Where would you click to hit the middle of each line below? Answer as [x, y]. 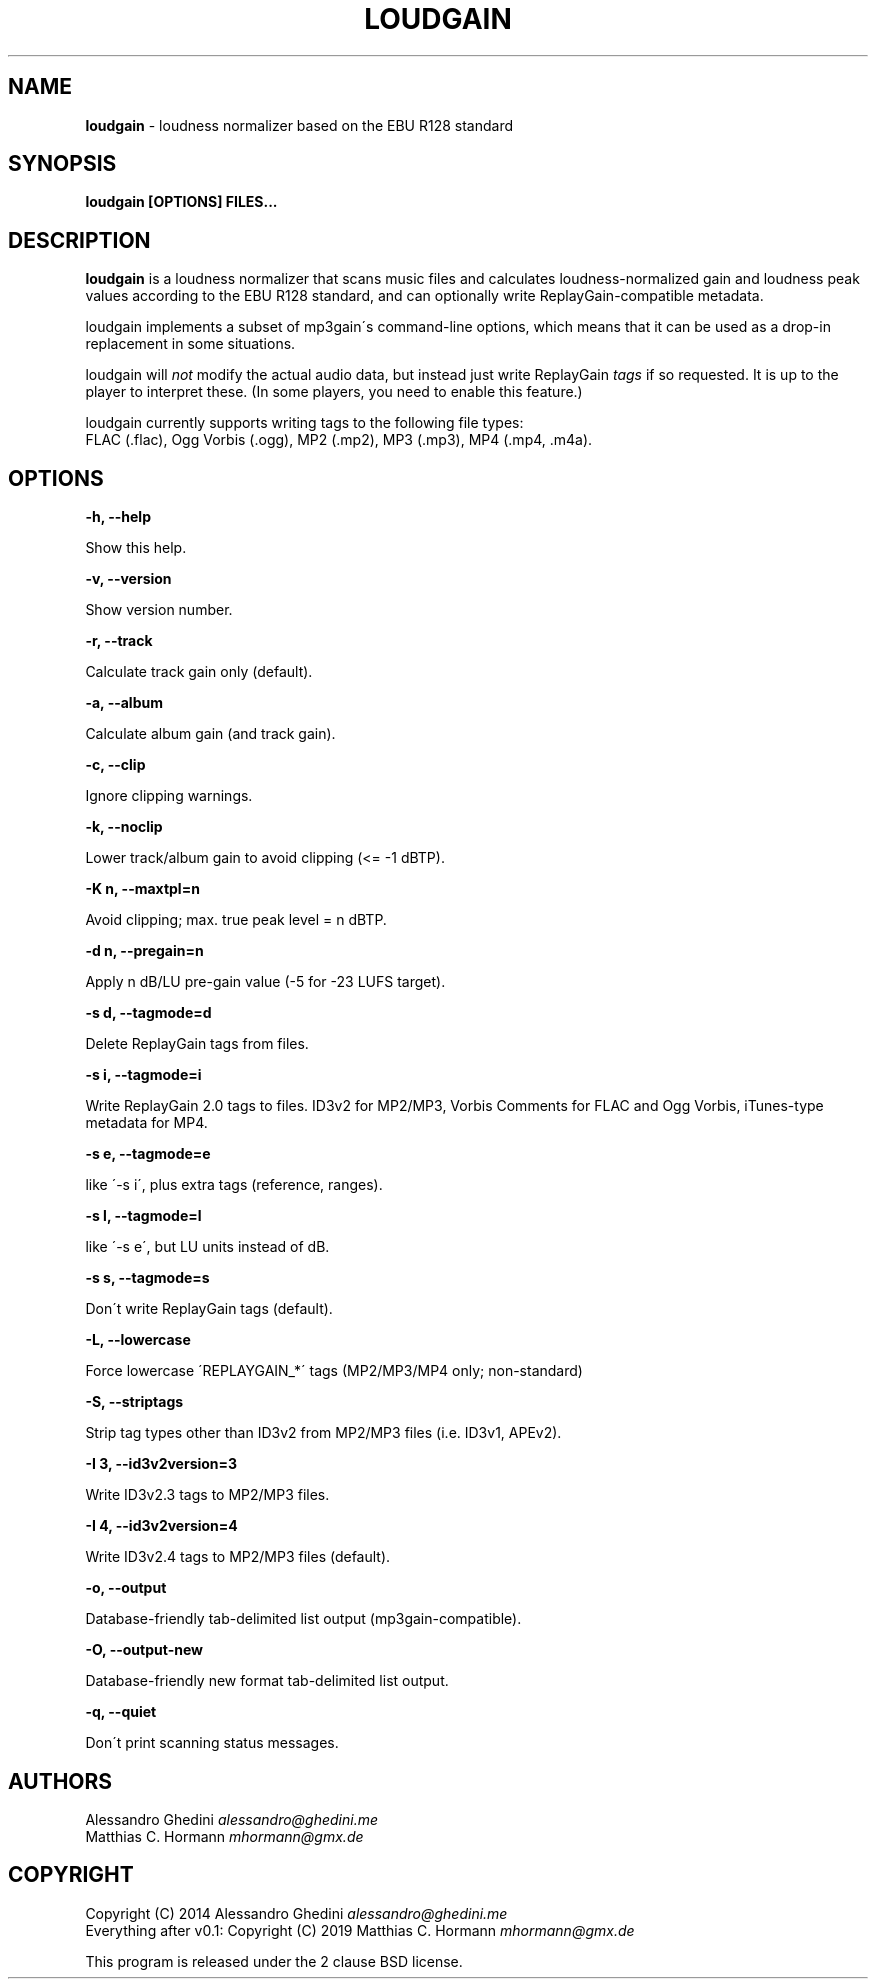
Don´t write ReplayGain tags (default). [209, 1309]
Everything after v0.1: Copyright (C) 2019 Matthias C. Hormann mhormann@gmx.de [360, 1930]
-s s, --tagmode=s [147, 1278]
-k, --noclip [124, 827]
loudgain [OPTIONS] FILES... [181, 202]
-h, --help [118, 517]
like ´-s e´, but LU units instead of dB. [207, 1247]
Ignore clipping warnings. [169, 796]
